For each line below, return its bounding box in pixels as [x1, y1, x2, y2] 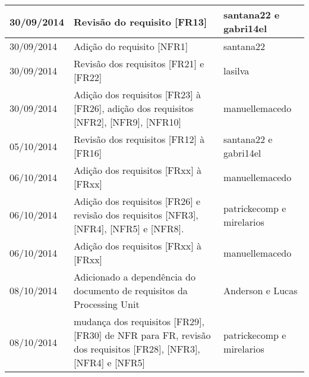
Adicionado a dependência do [74, 270, 196, 283]
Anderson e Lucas [223, 283, 298, 297]
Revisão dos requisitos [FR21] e [74, 57, 204, 70]
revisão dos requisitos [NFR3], [74, 208, 198, 222]
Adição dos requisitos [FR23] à [74, 88, 201, 101]
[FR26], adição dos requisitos [74, 101, 194, 115]
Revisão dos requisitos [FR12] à [74, 132, 205, 146]
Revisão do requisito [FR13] [74, 14, 207, 29]
